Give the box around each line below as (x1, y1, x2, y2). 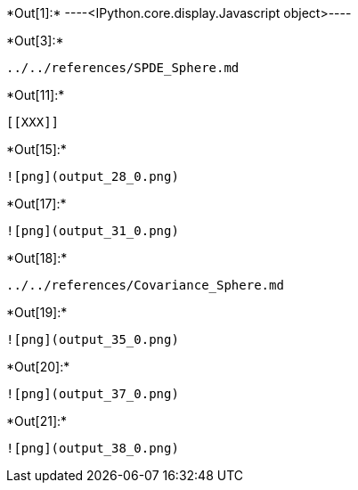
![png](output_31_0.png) (6, 224, 179, 238)
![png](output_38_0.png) (6, 441, 179, 455)
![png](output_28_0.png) (6, 169, 179, 184)
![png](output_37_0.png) (6, 387, 179, 401)
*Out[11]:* (6, 87, 65, 102)
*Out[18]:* (6, 250, 68, 265)
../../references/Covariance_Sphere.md (6, 278, 284, 292)
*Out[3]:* (6, 33, 64, 48)
